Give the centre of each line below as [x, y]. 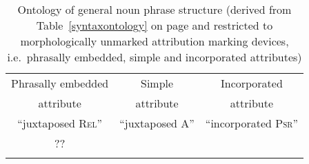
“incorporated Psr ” [251, 123]
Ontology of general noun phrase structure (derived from [154, 9]
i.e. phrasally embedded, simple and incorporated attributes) [154, 57]
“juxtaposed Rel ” [60, 123]
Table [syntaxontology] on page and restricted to [154, 25]
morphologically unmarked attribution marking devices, [154, 41]
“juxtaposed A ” [157, 123]
